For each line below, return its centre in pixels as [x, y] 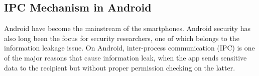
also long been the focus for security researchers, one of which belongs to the [122, 38]
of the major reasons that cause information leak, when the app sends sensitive [125, 57]
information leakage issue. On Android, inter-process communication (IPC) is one [129, 48]
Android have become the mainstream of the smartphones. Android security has [127, 28]
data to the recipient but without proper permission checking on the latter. [120, 67]
